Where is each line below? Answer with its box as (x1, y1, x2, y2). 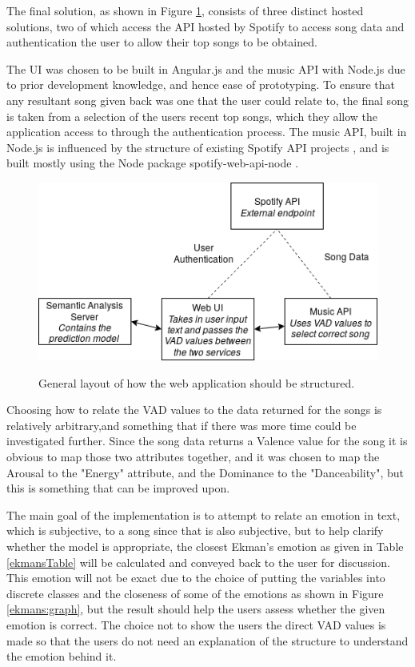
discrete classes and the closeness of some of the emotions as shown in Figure (6, 585, 384, 601)
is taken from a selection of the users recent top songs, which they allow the (6, 107, 378, 124)
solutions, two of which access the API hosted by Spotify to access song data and (6, 18, 405, 34)
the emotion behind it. (6, 648, 117, 665)
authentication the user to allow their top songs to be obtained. (6, 34, 317, 50)
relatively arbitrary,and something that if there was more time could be (6, 416, 357, 433)
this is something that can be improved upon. (6, 480, 230, 496)
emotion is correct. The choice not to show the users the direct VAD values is (6, 616, 386, 633)
